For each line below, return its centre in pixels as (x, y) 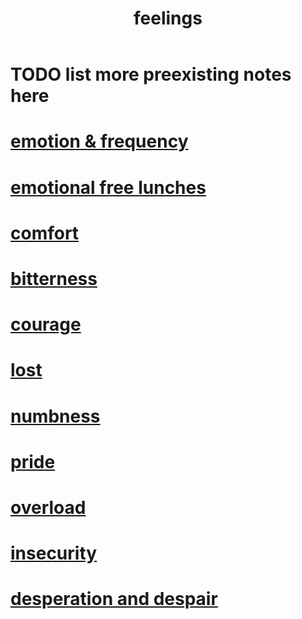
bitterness (54, 278)
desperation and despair (114, 599)
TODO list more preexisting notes (151, 74)
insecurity (54, 553)
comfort (45, 233)
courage (46, 324)
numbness (55, 416)
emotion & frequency (99, 141)
